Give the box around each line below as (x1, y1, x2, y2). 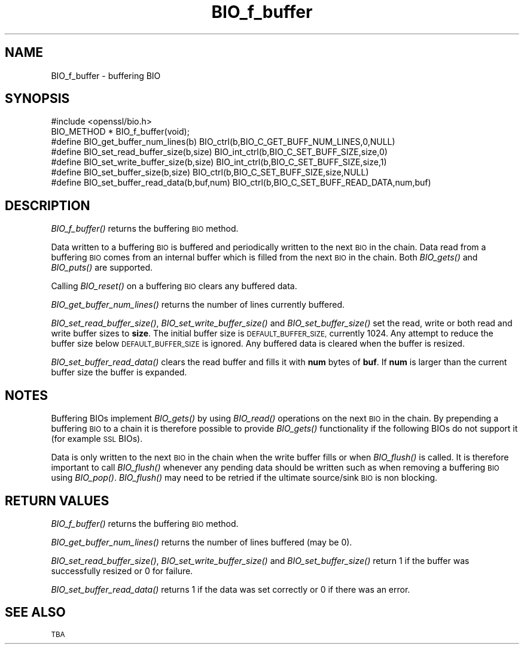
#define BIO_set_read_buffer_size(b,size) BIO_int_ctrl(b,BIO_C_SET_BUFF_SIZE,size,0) (51, 147, 388, 157)
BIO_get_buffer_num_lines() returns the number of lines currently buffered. (51, 299, 345, 310)
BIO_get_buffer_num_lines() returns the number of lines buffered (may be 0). (51, 536, 352, 547)
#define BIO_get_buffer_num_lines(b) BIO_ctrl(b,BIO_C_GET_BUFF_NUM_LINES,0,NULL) (51, 137, 395, 147)
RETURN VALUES (5, 493, 109, 508)
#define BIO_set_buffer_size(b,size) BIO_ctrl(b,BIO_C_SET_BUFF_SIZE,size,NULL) (51, 167, 369, 178)
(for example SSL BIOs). (51, 433, 143, 444)
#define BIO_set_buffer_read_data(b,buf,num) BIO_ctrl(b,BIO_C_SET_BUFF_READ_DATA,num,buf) (51, 177, 431, 188)
